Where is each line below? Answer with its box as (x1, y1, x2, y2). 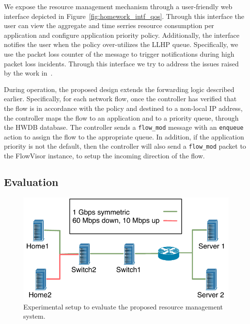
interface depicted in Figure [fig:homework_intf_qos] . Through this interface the (4, 11, 245, 21)
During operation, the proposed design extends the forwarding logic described (4, 84, 234, 94)
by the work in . (4, 68, 53, 78)
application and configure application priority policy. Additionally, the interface (4, 30, 239, 40)
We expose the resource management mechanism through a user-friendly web (4, 1, 233, 11)
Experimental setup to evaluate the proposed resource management (23, 301, 223, 311)
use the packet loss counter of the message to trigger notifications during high (4, 48, 234, 59)
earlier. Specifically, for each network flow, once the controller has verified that (4, 93, 237, 104)
